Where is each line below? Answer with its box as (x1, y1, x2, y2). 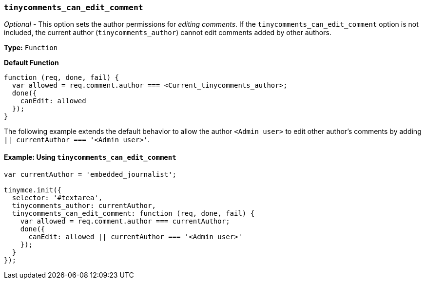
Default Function (4, 58, 59, 67)
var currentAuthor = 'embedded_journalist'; (4, 170, 177, 178)
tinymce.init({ (4, 186, 62, 194)
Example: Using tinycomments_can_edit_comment (4, 152, 176, 161)
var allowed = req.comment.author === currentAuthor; (20, 217, 230, 225)
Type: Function (4, 43, 58, 52)
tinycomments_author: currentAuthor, (12, 201, 156, 209)
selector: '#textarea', (12, 193, 103, 202)
